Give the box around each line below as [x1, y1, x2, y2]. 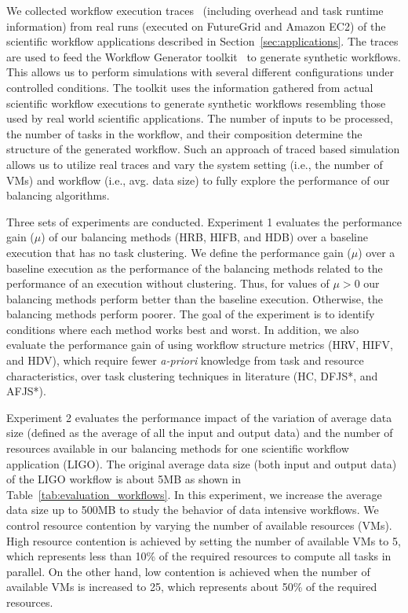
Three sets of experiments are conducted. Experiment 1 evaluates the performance [6, 213, 402, 229]
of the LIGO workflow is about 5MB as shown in [6, 471, 242, 487]
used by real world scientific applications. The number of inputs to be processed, [6, 110, 393, 127]
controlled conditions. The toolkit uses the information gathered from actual [6, 79, 373, 95]
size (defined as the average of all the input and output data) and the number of [6, 424, 393, 441]
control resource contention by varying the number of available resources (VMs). [6, 517, 392, 533]
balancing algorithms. [6, 187, 110, 204]
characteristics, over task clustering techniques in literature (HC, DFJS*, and [6, 367, 378, 384]
